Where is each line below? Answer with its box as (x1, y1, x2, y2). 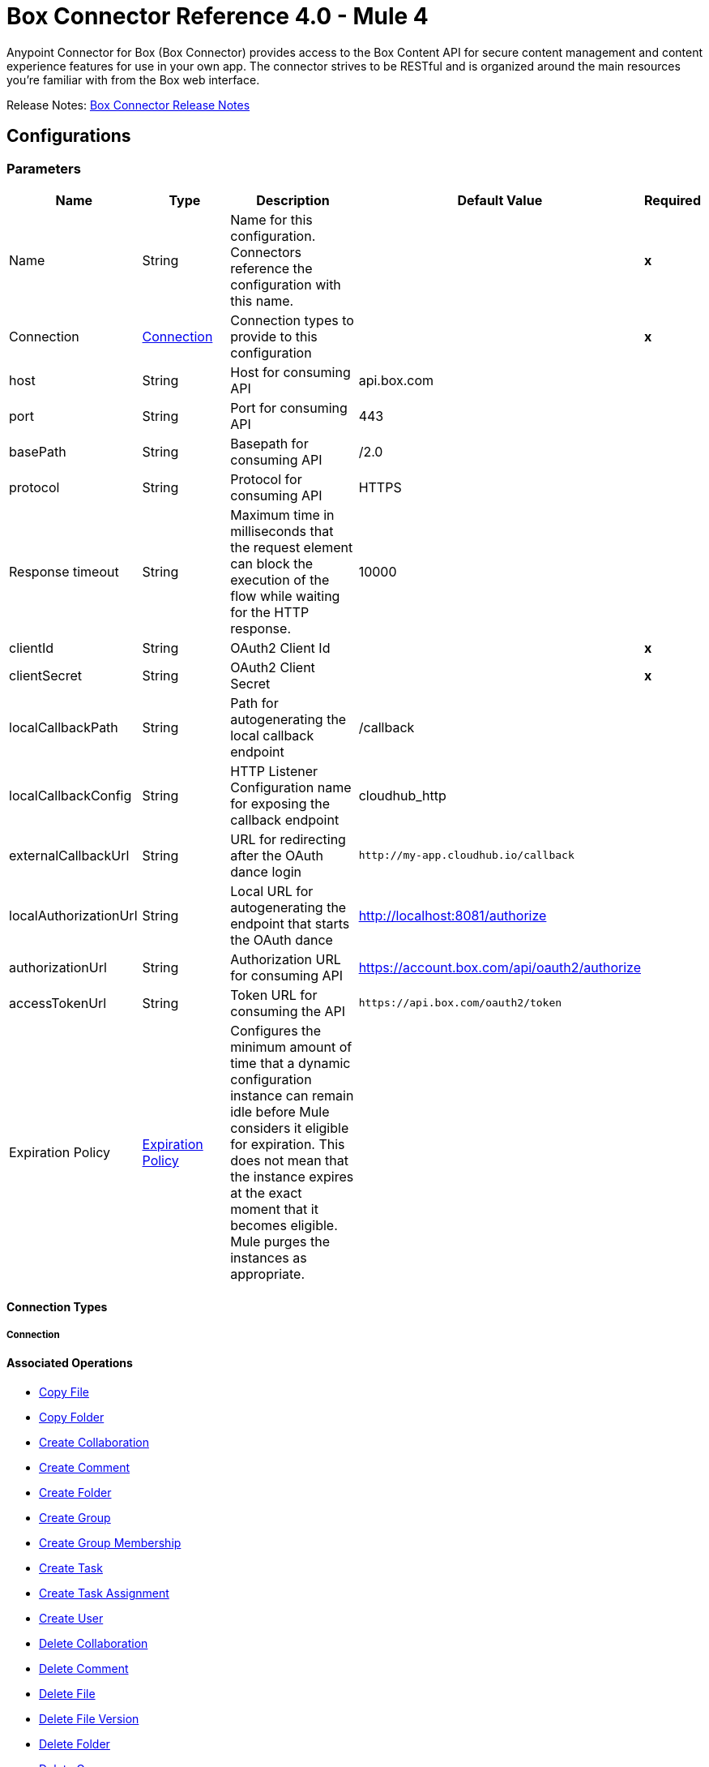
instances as (230, 1249, 307, 1266)
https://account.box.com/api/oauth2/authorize (358, 959, 642, 976)
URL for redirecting (230, 830, 346, 847)
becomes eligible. (230, 1216, 338, 1233)
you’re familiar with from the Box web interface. (6, 72, 260, 87)
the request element (230, 538, 353, 555)
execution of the (230, 571, 330, 588)
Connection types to (230, 311, 354, 328)
